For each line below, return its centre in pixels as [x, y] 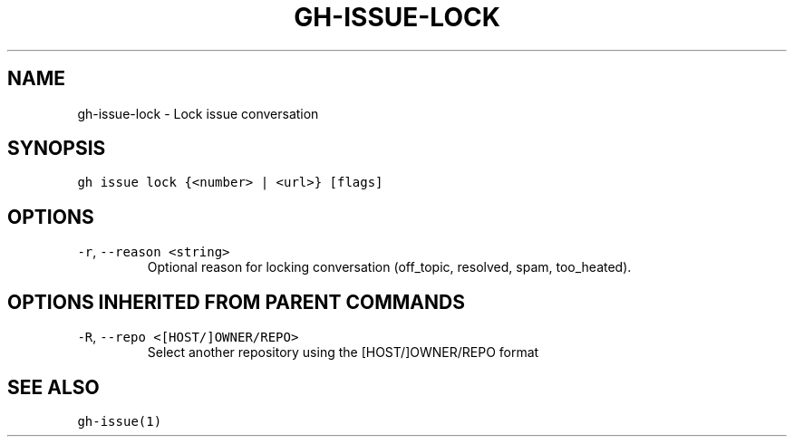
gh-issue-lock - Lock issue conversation [198, 113]
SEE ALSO [53, 387]
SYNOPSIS [57, 149]
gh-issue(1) [120, 421]
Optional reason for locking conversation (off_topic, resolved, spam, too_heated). [389, 267]
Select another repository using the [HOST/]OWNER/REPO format [343, 352]
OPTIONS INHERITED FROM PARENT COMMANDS [236, 302]
